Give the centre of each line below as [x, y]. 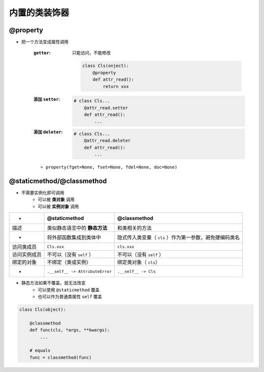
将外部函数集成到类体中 [74, 238]
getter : [42, 53]
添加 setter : [47, 99]
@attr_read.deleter [107, 141]
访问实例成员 [27, 255]
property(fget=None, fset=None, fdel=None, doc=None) [111, 167]
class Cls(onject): [106, 66]
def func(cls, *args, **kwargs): [70, 330]
